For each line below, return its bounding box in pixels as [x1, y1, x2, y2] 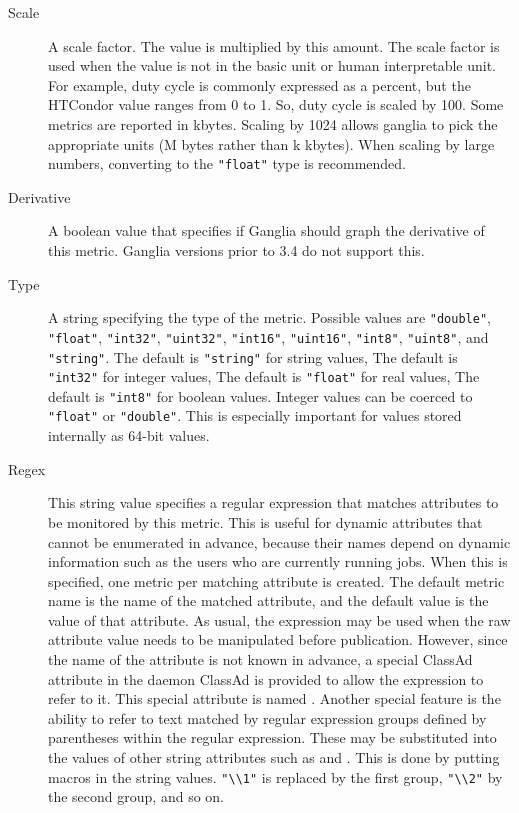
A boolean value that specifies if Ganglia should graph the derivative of [48, 220, 485, 241]
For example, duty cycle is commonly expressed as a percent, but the [48, 74, 471, 95]
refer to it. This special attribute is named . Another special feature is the [48, 688, 501, 709]
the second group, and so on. [48, 786, 224, 807]
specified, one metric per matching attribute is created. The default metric [48, 570, 505, 591]
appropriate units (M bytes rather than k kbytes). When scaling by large [48, 133, 495, 154]
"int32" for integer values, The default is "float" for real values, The [48, 366, 480, 387]
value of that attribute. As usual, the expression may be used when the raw [48, 609, 511, 630]
